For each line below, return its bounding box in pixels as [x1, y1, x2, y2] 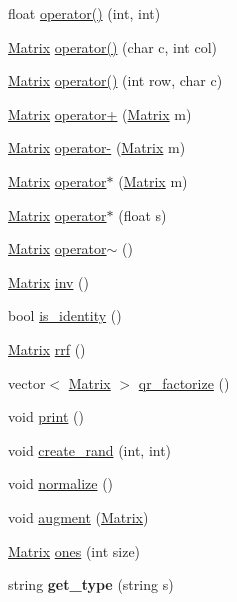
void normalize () [8, 473, 114, 494]
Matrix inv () [8, 271, 89, 292]
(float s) [118, 204, 167, 225]
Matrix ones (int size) [8, 540, 141, 561]
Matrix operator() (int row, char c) [8, 70, 223, 91]
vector [8, 372, 46, 393]
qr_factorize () [138, 372, 230, 393]
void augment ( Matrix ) [8, 506, 149, 527]
